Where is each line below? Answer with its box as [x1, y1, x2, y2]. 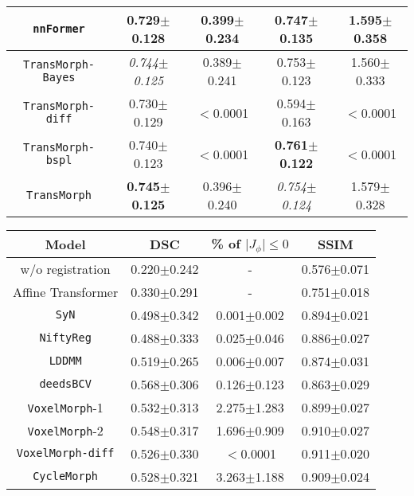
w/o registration [20, 259, 111, 278]
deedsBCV [39, 377, 92, 391]
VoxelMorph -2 [27, 420, 103, 439]
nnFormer [33, 22, 85, 35]
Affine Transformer [13, 282, 119, 301]
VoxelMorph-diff [16, 447, 115, 460]
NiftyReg [39, 331, 92, 345]
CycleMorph [33, 470, 99, 483]
